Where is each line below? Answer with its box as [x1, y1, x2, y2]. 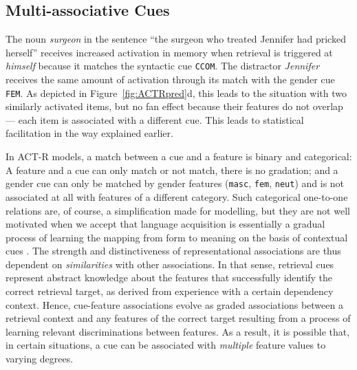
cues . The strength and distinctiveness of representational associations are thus [6, 243, 341, 258]
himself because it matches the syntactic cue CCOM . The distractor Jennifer [6, 58, 320, 73]
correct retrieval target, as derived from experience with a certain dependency [6, 284, 334, 298]
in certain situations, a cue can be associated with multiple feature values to [6, 338, 326, 352]
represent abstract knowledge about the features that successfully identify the [6, 270, 333, 285]
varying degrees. [6, 351, 74, 366]
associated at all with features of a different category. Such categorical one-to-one [6, 189, 348, 204]
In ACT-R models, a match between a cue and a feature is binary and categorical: [6, 149, 352, 164]
